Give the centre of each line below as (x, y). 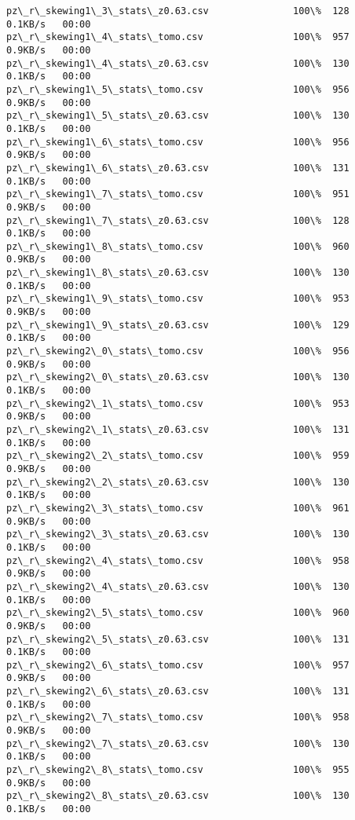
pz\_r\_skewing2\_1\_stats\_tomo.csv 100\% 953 (178, 403)
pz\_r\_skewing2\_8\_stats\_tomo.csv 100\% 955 (178, 770)
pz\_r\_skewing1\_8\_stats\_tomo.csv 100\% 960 (178, 246)
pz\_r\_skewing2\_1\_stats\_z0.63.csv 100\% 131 (178, 430)
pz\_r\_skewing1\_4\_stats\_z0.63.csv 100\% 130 (178, 63)
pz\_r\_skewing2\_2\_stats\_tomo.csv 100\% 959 (178, 456)
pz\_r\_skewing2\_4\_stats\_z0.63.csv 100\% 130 (178, 586)
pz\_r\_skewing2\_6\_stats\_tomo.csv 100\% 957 (178, 665)
